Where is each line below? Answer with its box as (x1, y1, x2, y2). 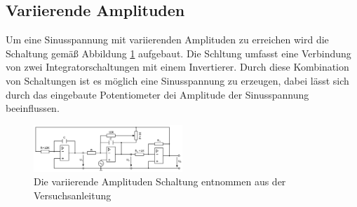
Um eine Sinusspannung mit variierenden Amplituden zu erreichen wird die (6, 32, 329, 47)
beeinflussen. (6, 101, 60, 115)
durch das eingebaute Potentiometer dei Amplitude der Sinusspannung (6, 87, 309, 101)
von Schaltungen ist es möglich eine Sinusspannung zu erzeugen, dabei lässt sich (6, 73, 349, 87)
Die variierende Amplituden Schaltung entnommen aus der (34, 174, 286, 189)
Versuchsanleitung (34, 187, 112, 202)
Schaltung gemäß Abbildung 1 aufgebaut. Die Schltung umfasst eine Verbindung (6, 45, 351, 60)
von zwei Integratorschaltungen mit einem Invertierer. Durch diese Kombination (6, 59, 349, 74)
